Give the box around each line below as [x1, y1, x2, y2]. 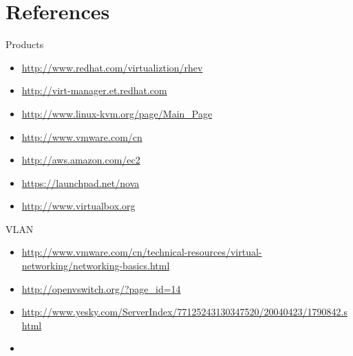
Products [6, 37, 44, 52]
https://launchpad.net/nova [21, 175, 140, 190]
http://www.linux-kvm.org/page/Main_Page [21, 106, 213, 120]
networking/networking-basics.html [21, 258, 170, 273]
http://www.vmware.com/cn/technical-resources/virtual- [21, 245, 262, 259]
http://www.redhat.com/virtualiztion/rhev [21, 60, 203, 74]
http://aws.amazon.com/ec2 [21, 153, 140, 167]
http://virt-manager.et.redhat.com [21, 83, 167, 98]
